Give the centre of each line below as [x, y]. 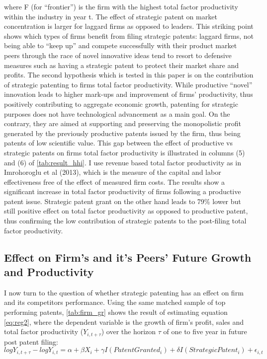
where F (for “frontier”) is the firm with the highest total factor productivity [121, 6]
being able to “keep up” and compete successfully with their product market [121, 45]
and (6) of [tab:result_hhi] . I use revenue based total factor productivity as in [123, 162]
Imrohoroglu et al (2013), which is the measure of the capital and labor [113, 172]
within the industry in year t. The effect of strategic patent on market [111, 16]
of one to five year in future [205, 331]
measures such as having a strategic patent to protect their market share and [121, 65]
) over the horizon [129, 331]
